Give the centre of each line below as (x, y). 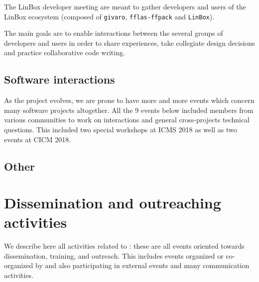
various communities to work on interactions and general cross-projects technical (127, 120)
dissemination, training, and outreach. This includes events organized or (114, 255)
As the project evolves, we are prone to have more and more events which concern (129, 100)
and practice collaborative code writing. (65, 52)
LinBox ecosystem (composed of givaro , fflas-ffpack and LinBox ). (109, 16)
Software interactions (60, 79)
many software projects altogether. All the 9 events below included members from (129, 110)
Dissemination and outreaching (113, 203)
